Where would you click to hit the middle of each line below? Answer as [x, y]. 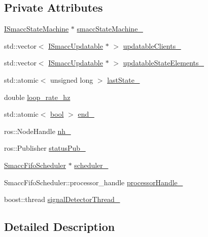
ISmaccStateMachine [37, 29]
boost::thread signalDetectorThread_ [62, 199]
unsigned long [72, 79]
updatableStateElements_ [163, 63]
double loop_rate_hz [37, 97]
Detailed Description [60, 227]
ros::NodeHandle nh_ [38, 131]
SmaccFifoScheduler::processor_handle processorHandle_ [94, 182]
